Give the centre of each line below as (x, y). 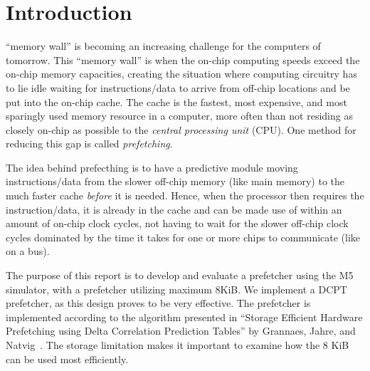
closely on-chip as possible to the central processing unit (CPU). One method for (181, 129)
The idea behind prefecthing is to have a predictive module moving (152, 167)
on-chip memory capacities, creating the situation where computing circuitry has (181, 74)
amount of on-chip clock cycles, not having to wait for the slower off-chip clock (177, 223)
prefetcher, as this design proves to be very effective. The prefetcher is (158, 303)
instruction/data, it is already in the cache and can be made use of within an (174, 209)
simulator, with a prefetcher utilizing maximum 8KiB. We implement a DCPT (176, 289)
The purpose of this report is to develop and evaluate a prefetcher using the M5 (180, 275)
